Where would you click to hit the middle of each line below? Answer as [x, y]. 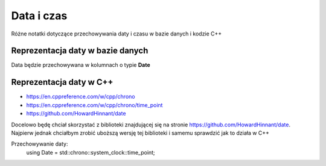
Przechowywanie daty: [40, 144]
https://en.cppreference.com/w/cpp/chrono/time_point [94, 105]
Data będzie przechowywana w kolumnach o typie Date [81, 65]
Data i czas [39, 16]
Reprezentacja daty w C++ [62, 82]
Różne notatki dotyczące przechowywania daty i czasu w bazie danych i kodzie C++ [117, 34]
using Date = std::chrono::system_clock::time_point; [91, 152]
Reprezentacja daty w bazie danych [80, 51]
